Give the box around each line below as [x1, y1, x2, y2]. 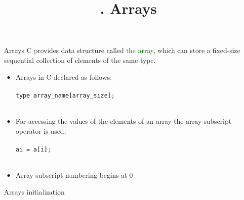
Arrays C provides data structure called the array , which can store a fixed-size [4, 45, 241, 55]
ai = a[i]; [15, 146, 51, 153]
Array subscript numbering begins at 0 [15, 170, 133, 180]
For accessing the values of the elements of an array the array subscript [15, 116, 232, 126]
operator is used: [15, 125, 66, 136]
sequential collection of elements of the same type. [4, 54, 156, 65]
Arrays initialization [4, 186, 65, 197]
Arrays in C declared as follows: [15, 71, 112, 82]
